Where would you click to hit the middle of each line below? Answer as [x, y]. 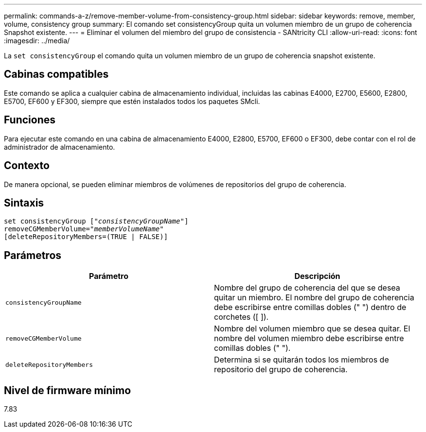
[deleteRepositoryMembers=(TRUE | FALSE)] [86, 237]
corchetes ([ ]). [241, 317]
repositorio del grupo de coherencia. [281, 370]
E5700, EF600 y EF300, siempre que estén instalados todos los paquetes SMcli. [132, 101]
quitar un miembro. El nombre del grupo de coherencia [314, 298]
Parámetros [33, 255]
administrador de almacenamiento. [60, 147]
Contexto [27, 166]
